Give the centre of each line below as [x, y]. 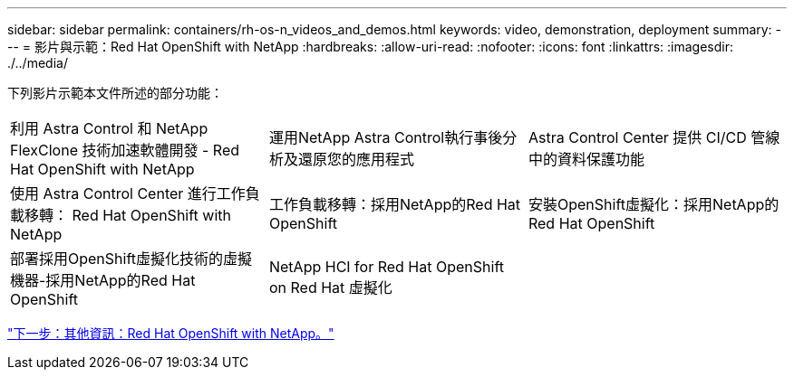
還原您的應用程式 [356, 159]
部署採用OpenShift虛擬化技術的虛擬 [131, 259]
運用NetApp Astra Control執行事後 [386, 137]
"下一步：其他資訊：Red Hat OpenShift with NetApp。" [171, 333]
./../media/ [38, 63]
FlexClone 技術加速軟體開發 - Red [125, 150]
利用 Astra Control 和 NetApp [109, 128]
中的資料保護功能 [586, 159]
